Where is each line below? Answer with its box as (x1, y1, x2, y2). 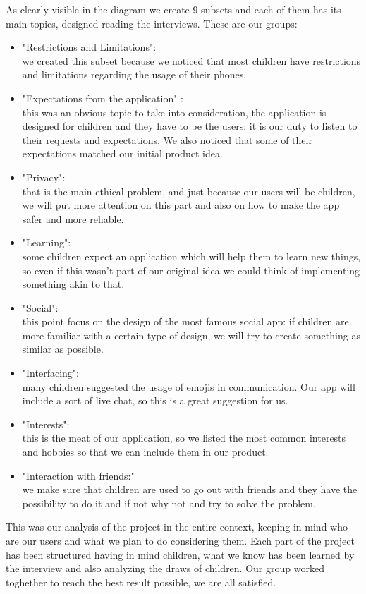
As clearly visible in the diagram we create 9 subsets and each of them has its (6, 2, 341, 16)
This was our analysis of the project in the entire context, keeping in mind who (6, 519, 348, 534)
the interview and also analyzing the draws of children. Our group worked (6, 561, 324, 576)
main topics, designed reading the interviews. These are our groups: (6, 16, 298, 30)
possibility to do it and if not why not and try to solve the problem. (22, 495, 316, 510)
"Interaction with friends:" (22, 468, 135, 483)
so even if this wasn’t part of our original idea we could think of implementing (22, 262, 360, 277)
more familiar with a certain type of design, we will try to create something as (22, 327, 360, 342)
